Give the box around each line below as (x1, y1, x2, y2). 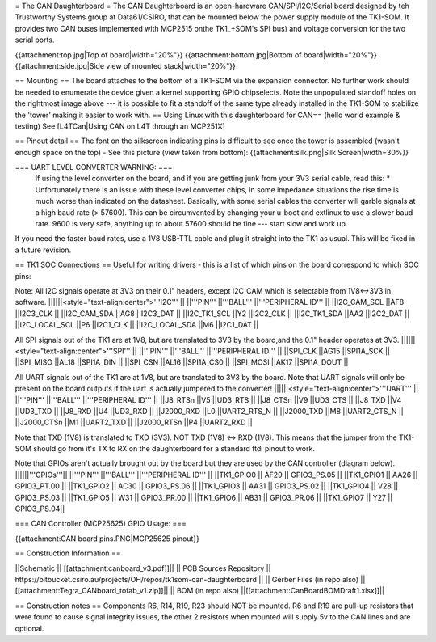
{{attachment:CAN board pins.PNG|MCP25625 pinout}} (15, 534, 199, 543)
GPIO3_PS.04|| (15, 504, 65, 513)
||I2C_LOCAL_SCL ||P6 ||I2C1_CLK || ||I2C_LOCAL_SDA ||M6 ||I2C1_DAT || (15, 320, 259, 330)
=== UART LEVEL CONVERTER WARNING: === (15, 163, 173, 172)
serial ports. (15, 35, 55, 44)
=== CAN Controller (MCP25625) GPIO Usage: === (15, 518, 187, 529)
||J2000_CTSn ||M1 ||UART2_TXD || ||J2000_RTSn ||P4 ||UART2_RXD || (15, 417, 254, 428)
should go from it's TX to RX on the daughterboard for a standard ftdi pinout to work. (33, 444, 315, 454)
